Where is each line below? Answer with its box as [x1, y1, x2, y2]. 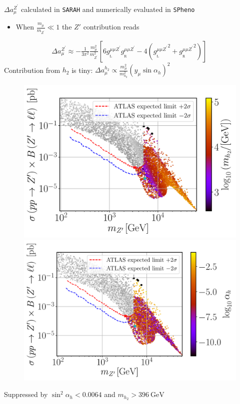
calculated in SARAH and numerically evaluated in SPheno [20, 3, 195, 14]
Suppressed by [4, 389, 48, 400]
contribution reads [83, 21, 139, 32]
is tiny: [71, 64, 93, 75]
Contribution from [4, 64, 60, 75]
